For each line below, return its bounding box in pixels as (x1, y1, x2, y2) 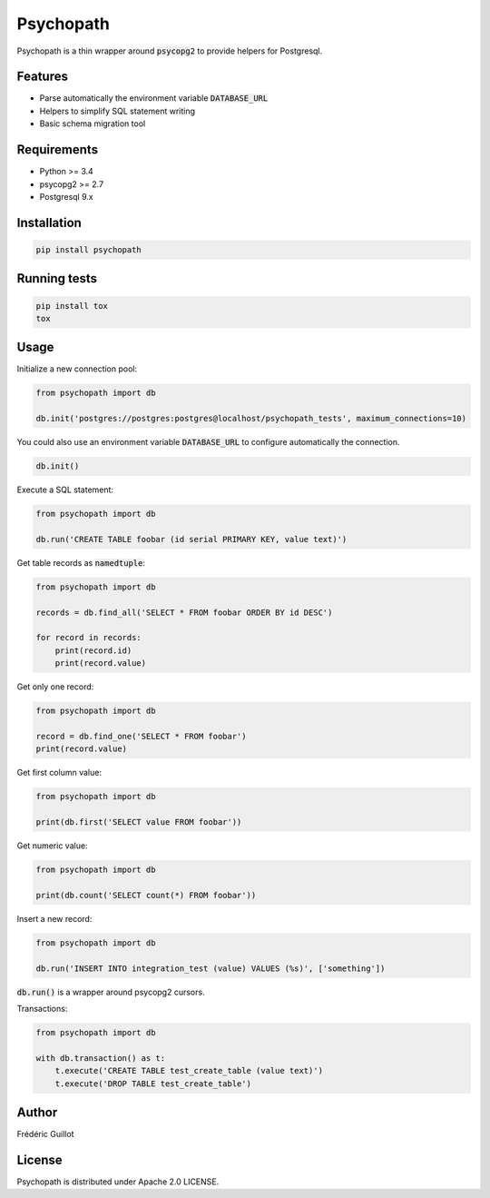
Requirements (16, 142, 99, 158)
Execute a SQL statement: (16, 484, 113, 495)
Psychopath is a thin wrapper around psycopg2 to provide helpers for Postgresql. (16, 45, 323, 56)
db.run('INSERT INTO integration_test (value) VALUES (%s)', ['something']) (35, 963, 386, 974)
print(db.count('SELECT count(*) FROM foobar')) (35, 890, 257, 900)
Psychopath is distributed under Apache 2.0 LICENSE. (16, 1176, 220, 1187)
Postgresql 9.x (39, 191, 94, 202)
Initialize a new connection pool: (16, 363, 138, 374)
